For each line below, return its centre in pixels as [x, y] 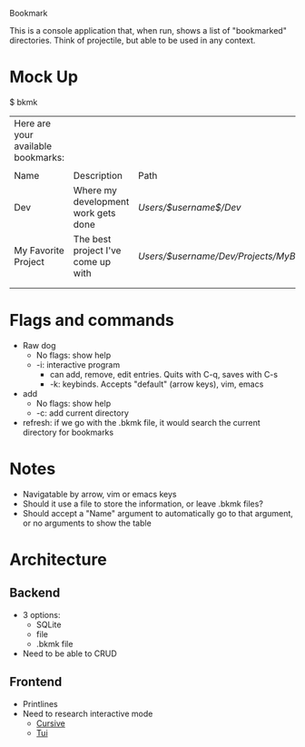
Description [98, 175]
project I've [97, 251]
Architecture [58, 560]
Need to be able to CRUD [70, 654]
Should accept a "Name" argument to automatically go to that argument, [157, 513]
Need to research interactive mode [88, 713]
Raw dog [39, 345]
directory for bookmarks [68, 432]
